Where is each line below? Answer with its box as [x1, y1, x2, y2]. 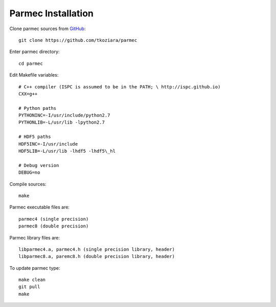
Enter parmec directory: [9, 49, 60, 55]
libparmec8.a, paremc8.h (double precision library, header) [18, 253, 175, 259]
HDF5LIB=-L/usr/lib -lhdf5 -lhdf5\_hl [18, 148, 116, 154]
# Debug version [18, 162, 59, 168]
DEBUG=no [18, 170, 40, 176]
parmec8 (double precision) [18, 223, 89, 229]
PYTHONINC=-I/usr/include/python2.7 [18, 112, 110, 119]
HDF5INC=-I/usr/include [18, 141, 78, 147]
